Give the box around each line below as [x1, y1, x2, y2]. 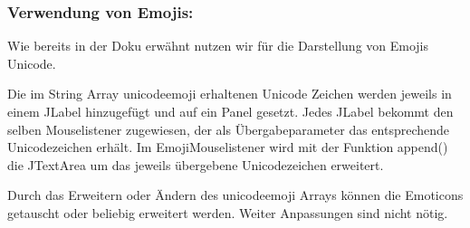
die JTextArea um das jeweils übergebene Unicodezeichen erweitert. [7, 155, 384, 174]
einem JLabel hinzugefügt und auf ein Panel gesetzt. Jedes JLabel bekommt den [7, 102, 454, 120]
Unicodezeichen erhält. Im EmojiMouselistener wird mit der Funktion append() [7, 138, 448, 157]
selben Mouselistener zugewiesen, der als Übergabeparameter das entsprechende [7, 119, 450, 138]
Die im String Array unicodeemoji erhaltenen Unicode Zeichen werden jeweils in [7, 84, 452, 103]
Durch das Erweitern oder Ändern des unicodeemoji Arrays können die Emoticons [7, 185, 464, 204]
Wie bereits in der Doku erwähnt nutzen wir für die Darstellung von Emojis [7, 36, 429, 55]
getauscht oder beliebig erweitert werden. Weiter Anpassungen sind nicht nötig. [7, 203, 448, 222]
